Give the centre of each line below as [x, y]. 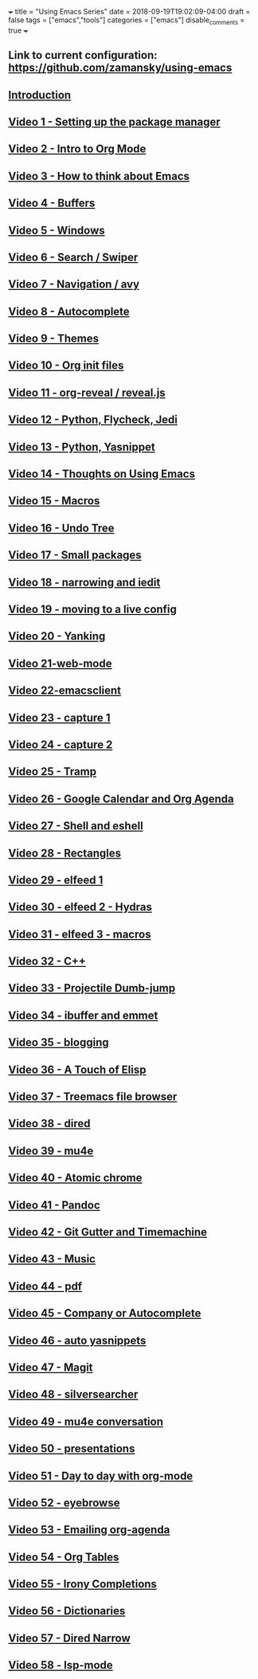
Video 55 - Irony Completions [83, 1584]
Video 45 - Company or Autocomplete [105, 1313]
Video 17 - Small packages [75, 556]
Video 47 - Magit [51, 1367]
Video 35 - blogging [59, 1043]
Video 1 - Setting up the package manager [114, 121]
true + [18, 30]
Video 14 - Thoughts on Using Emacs [102, 474]
